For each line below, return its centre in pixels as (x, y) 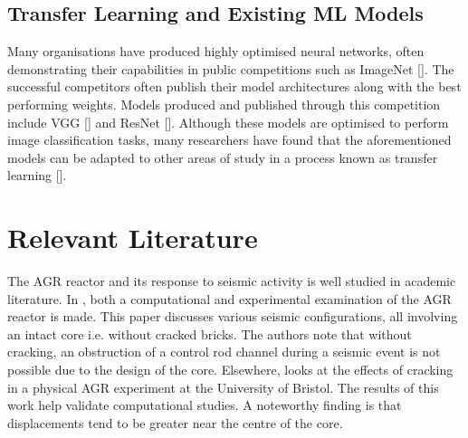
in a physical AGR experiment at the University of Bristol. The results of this (223, 387)
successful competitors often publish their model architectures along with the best (234, 86)
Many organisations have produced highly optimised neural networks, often (216, 51)
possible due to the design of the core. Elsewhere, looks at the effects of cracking (230, 370)
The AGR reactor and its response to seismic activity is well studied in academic (232, 281)
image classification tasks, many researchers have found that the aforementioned (229, 140)
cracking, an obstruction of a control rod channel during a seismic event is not (224, 352)
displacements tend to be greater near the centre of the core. (175, 422)
